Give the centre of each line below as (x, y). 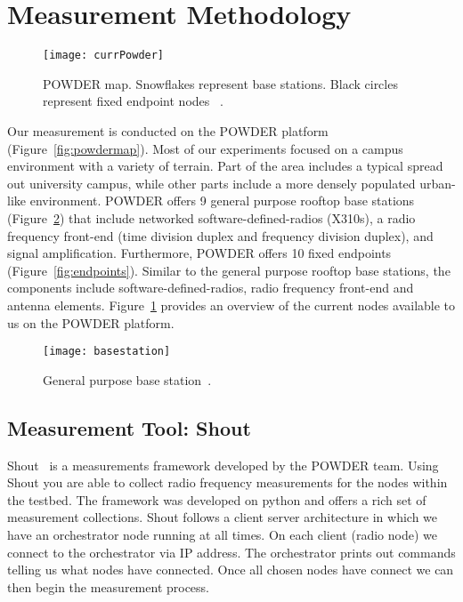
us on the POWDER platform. (91, 322)
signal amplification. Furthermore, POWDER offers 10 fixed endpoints (199, 253)
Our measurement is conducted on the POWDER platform (168, 130)
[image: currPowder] (104, 56)
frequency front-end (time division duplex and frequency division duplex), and (220, 235)
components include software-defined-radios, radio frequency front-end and (211, 288)
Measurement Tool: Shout (129, 427)
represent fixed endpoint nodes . (133, 101)
